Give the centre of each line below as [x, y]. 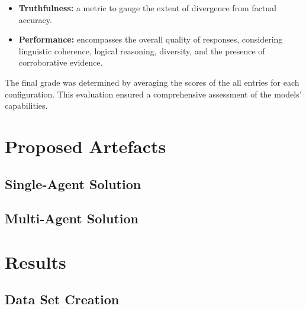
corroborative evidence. [61, 62]
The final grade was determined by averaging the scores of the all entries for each [152, 82]
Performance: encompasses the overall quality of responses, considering [151, 39]
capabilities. [26, 105]
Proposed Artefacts [86, 146]
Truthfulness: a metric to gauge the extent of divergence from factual [147, 8]
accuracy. [35, 19]
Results [36, 261]
